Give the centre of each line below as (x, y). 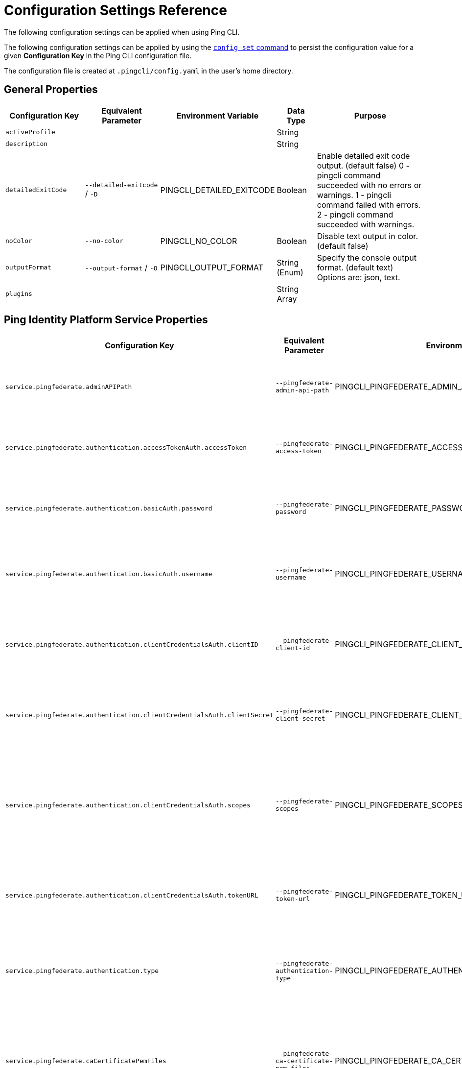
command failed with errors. (369, 205)
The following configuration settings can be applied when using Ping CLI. (122, 32)
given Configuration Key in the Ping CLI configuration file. (98, 55)
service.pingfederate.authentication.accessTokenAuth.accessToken (126, 447)
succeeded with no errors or (369, 185)
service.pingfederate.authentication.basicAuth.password (109, 508)
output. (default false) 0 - (363, 165)
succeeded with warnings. (366, 224)
